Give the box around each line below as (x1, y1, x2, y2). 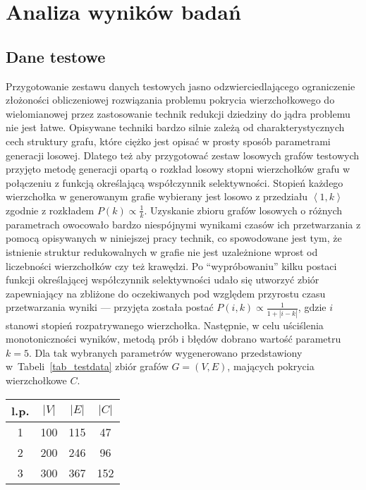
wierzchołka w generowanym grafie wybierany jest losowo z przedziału (6, 189, 308, 204)
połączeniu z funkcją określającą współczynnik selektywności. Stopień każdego (6, 175, 343, 190)
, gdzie (298, 300, 327, 314)
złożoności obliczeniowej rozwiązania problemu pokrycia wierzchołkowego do (6, 92, 335, 107)
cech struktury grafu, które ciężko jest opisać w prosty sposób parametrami (6, 133, 331, 148)
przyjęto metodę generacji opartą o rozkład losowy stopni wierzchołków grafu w (6, 161, 350, 176)
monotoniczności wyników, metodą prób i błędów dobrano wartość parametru (6, 331, 341, 346)
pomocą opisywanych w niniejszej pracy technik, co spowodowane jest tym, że (6, 231, 342, 245)
